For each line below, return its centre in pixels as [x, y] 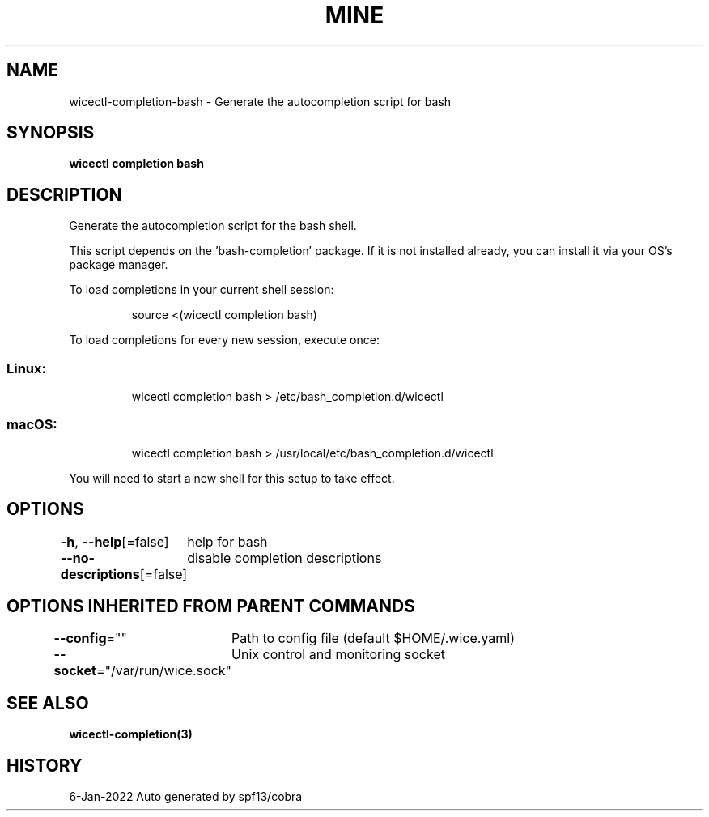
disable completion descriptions [284, 557]
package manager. [119, 265]
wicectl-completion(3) [131, 734]
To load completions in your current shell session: [202, 290]
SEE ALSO [48, 703]
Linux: [27, 368]
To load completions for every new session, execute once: [224, 340]
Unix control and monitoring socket [338, 655]
